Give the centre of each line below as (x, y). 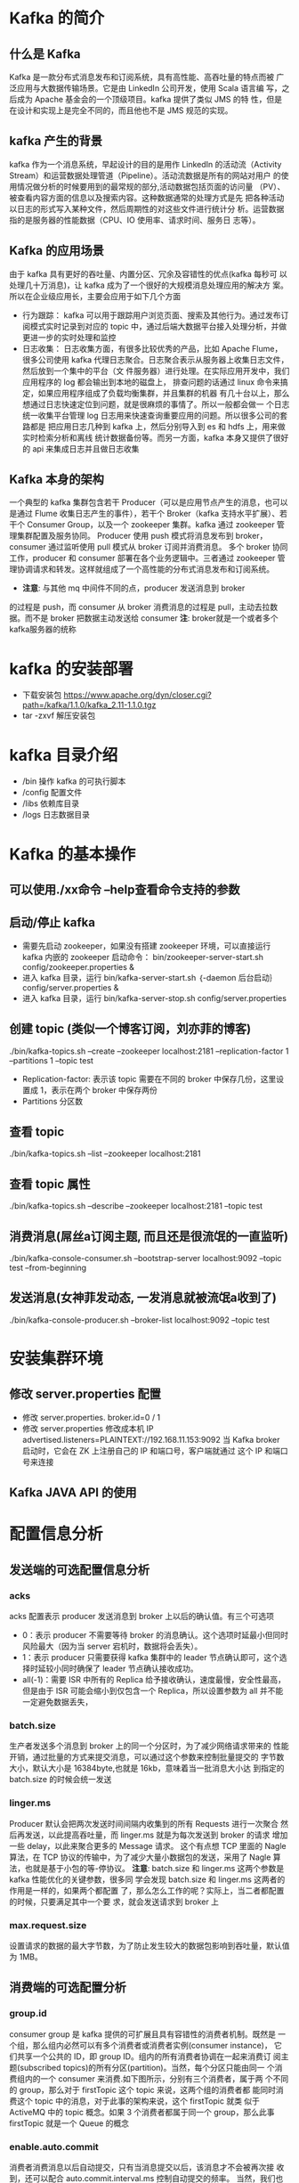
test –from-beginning (48, 1267)
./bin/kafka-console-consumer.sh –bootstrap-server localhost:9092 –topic (145, 1258)
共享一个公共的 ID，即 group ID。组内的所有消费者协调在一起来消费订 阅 (149, 2056)
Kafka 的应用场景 (57, 251)
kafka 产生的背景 (56, 141)
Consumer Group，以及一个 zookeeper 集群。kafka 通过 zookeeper (150, 525)
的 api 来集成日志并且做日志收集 (81, 448)
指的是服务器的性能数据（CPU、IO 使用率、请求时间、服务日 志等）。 (135, 220)
